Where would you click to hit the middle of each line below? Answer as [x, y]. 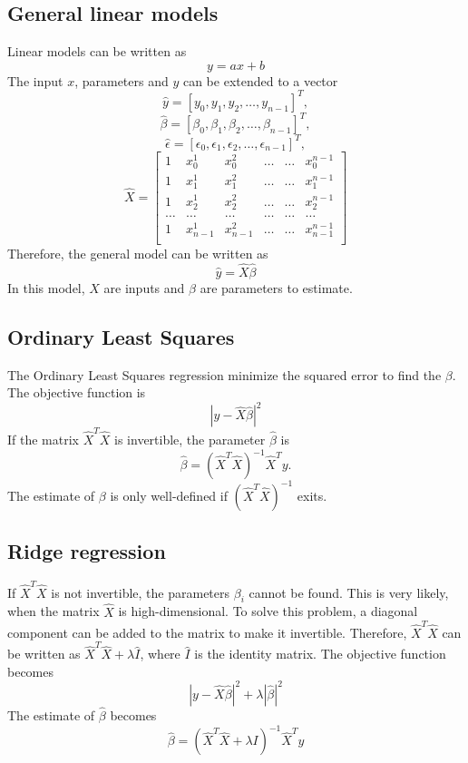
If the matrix [43, 440]
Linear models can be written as [97, 51]
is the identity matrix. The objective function [320, 654]
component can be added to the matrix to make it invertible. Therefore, [207, 632]
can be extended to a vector [260, 80]
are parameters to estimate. [276, 287]
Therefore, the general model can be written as [138, 254]
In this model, [46, 287]
